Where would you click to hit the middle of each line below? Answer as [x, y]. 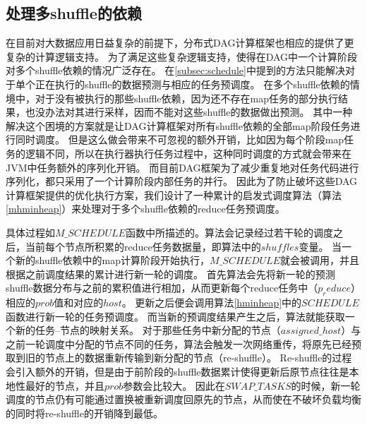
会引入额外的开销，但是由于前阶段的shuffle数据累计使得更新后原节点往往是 [178, 372]
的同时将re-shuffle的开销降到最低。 [84, 413]
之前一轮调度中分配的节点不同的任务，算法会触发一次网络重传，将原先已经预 [183, 343]
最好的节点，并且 [65, 385]
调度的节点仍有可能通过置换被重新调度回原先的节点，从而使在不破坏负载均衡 [183, 399]
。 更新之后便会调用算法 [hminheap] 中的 [212, 303]
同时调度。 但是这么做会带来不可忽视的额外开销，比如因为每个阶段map [180, 139]
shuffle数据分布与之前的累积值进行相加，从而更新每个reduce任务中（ [162, 288]
